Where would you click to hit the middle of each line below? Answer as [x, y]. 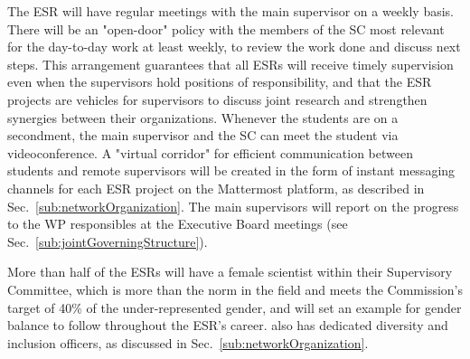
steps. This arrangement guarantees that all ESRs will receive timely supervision [230, 64]
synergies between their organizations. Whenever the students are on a [203, 117]
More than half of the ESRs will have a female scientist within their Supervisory [230, 272]
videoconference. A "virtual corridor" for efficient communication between [210, 152]
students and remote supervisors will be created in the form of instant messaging [231, 170]
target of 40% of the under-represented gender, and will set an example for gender [235, 307]
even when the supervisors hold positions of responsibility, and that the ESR [220, 82]
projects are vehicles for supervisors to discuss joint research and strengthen [217, 99]
